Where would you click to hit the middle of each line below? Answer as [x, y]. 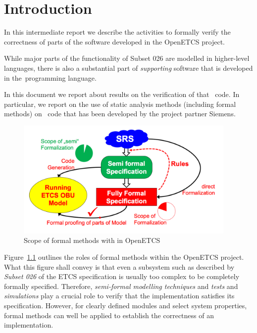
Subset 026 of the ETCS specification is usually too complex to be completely [122, 276]
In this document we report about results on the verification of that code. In [122, 94]
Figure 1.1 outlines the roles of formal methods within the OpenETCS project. [124, 257]
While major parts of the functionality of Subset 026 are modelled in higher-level [127, 58]
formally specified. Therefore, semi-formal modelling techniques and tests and [121, 286]
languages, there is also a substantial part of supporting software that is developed [128, 68]
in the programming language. [50, 77]
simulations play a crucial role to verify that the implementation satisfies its [119, 296]
